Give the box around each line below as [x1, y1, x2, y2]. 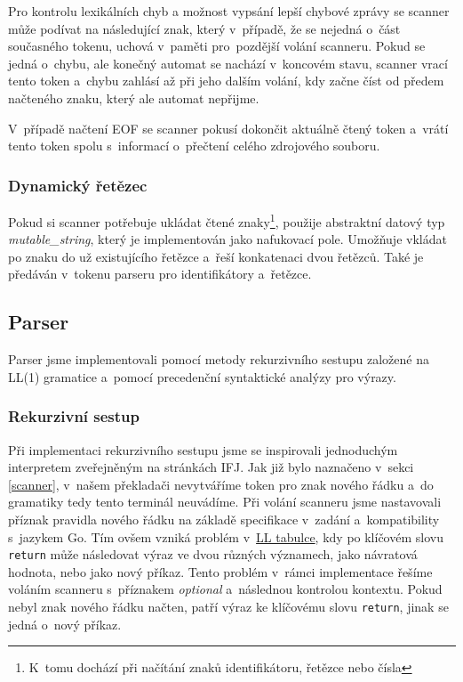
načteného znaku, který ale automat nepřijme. [8, 88, 259, 107]
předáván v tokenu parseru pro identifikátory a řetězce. [8, 264, 312, 283]
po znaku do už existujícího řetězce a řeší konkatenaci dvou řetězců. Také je [8, 247, 424, 265]
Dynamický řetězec [8, 174, 148, 196]
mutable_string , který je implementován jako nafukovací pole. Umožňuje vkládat [8, 230, 447, 248]
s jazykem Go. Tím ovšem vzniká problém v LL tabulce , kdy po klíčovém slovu [8, 527, 443, 546]
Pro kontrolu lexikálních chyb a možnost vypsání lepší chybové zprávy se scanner [8, 2, 450, 20]
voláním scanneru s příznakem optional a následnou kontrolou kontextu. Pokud [8, 580, 443, 598]
